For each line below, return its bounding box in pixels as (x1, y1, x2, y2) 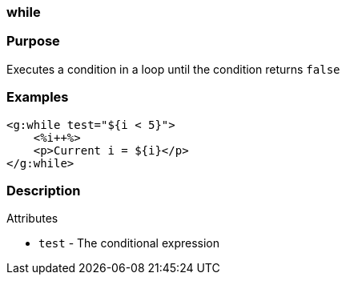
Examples (6, 89, 69, 106)
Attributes (6, 211, 58, 226)
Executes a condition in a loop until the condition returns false (6, 62, 340, 76)
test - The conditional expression (38, 236, 219, 251)
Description (6, 182, 81, 199)
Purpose (6, 33, 60, 50)
